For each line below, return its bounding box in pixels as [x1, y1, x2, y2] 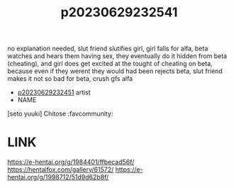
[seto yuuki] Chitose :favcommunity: [7, 109, 113, 118]
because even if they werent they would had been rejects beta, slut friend [7, 67, 223, 75]
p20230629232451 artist [17, 88, 91, 96]
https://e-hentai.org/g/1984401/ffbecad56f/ [7, 157, 135, 167]
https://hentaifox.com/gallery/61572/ [7, 165, 114, 174]
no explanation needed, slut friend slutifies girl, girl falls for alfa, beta [7, 44, 208, 53]
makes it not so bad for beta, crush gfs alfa [7, 74, 133, 83]
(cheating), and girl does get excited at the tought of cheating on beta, [7, 60, 213, 68]
